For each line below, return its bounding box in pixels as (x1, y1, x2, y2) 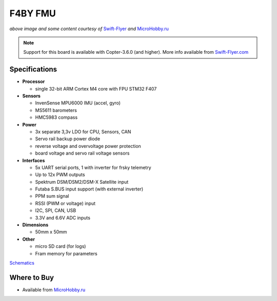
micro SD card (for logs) (35, 243, 86, 249)
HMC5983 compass (35, 114, 78, 120)
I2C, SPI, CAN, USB (35, 207, 76, 213)
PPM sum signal (35, 193, 69, 199)
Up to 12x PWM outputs (35, 171, 85, 178)
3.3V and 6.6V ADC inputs (35, 214, 91, 221)
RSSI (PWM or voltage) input (35, 200, 96, 206)
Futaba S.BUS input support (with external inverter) (35, 186, 144, 192)
